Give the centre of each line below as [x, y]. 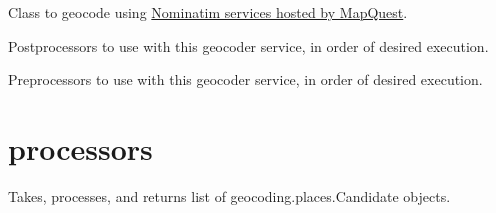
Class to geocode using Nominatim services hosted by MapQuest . [208, 12]
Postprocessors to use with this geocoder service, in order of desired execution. [248, 45]
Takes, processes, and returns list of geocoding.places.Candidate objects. [229, 195]
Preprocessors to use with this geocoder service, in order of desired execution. [245, 79]
